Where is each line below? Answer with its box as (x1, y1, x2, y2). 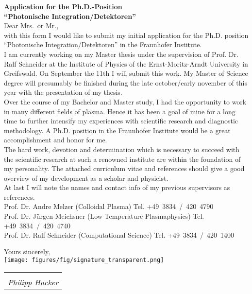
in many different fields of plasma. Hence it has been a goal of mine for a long (4, 106, 235, 116)
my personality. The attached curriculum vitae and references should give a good (4, 163, 245, 173)
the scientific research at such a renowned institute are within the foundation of (4, 154, 241, 164)
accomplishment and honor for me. (4, 135, 107, 145)
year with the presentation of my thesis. (4, 87, 122, 97)
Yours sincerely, (4, 246, 50, 256)
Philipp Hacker (8, 277, 58, 288)
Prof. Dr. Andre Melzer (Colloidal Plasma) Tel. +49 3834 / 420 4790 (4, 201, 214, 211)
